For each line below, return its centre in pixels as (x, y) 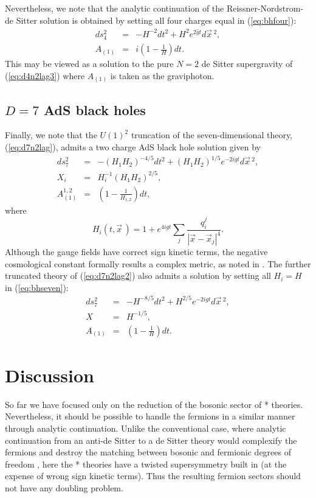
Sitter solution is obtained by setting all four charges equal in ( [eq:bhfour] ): (156, 20)
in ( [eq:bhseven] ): (37, 287)
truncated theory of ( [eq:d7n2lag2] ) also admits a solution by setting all (138, 275)
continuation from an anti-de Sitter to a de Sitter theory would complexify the (151, 440)
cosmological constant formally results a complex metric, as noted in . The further (158, 263)
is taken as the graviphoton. (162, 75)
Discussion (50, 375)
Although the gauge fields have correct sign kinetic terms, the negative (136, 251)
